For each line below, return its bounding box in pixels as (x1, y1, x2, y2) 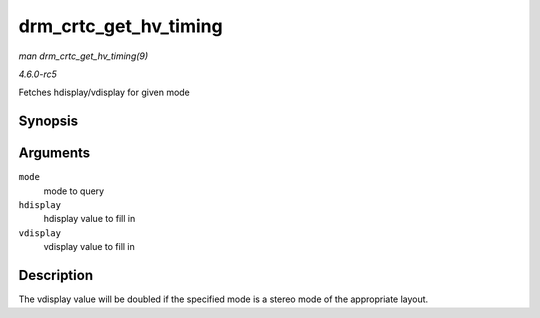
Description (18, 267, 94, 284)
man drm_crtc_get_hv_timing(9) (18, 50, 149, 62)
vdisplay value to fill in (43, 241, 135, 253)
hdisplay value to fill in (43, 213, 136, 225)
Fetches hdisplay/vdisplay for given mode (18, 86, 190, 99)
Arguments (18, 145, 91, 162)
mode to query (43, 185, 105, 197)
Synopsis (18, 113, 79, 130)
